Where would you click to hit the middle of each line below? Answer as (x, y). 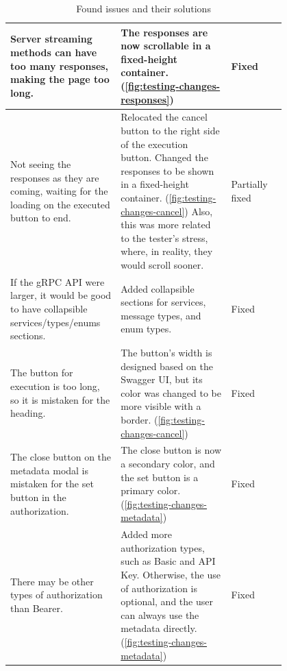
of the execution (154, 144)
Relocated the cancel (164, 117)
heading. (28, 413)
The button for (42, 373)
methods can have (54, 52)
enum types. (146, 329)
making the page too (60, 79)
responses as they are (55, 177)
